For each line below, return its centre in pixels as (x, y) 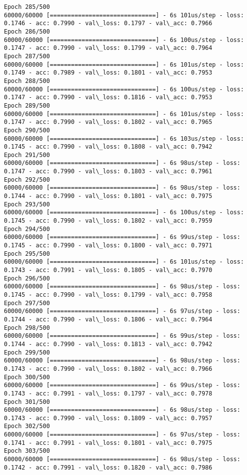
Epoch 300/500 (27, 377)
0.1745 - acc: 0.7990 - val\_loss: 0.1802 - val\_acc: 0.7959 (108, 221)
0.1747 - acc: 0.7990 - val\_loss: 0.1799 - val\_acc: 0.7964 (108, 48)
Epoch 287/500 (27, 56)
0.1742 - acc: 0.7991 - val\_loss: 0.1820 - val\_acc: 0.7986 (108, 467)
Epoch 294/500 (27, 229)
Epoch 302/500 (27, 426)
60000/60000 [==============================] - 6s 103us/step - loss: (124, 139)
